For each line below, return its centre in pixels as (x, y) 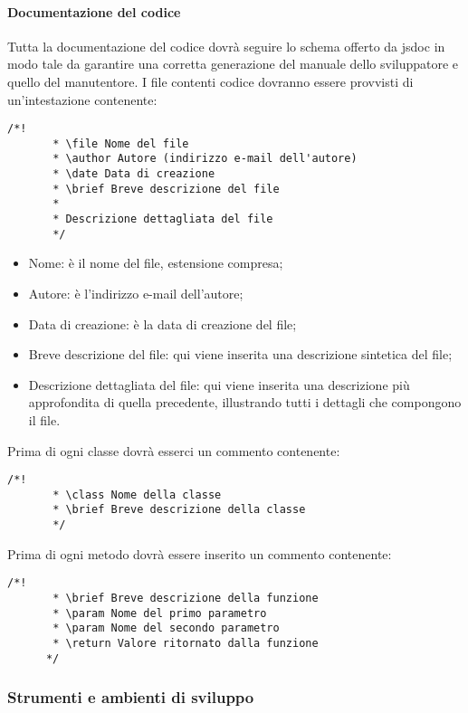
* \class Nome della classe (137, 494)
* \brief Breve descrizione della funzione (186, 599)
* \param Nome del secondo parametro (166, 628)
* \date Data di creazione (134, 174)
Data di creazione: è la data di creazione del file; (162, 323)
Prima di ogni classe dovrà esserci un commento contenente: (174, 450)
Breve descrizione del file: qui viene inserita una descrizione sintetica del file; (240, 354)
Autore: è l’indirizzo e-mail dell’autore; (136, 294)
